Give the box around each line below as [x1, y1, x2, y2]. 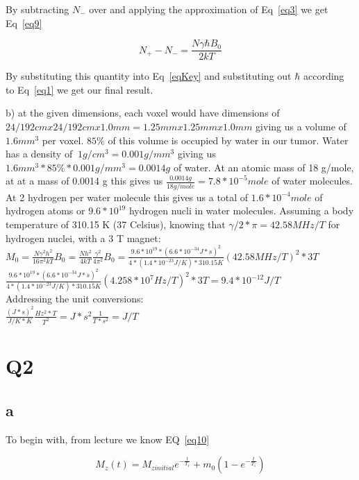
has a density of [6, 146, 73, 161]
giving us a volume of [256, 119, 347, 134]
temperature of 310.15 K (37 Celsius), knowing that [6, 216, 226, 231]
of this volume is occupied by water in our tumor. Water [108, 132, 349, 147]
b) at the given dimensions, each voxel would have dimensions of [6, 105, 280, 120]
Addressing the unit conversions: [6, 291, 144, 306]
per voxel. [42, 132, 84, 147]
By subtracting [6, 2, 69, 16]
